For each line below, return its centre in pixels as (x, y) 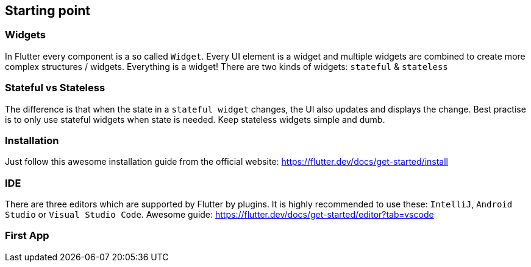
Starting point (48, 11)
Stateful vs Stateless (55, 88)
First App (27, 236)
